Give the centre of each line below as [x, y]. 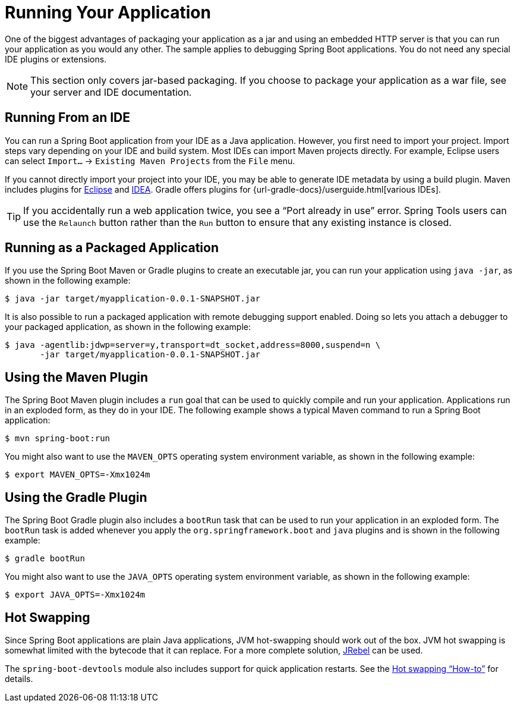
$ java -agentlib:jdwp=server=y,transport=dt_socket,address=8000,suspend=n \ [193, 345]
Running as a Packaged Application [112, 248]
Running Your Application [108, 12]
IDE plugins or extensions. [56, 59]
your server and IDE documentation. [111, 92]
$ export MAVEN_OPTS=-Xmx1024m [78, 475]
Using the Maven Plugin [77, 377]
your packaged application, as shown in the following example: [128, 327]
